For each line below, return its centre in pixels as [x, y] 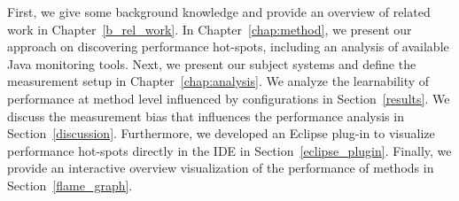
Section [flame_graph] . [70, 185]
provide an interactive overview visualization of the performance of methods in [221, 168]
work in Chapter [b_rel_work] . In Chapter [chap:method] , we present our [210, 29]
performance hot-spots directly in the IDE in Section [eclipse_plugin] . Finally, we [229, 150]
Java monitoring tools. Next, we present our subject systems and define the [212, 63]
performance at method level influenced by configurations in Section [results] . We [229, 98]
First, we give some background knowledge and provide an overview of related [219, 12]
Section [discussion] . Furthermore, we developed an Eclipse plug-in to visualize [221, 133]
